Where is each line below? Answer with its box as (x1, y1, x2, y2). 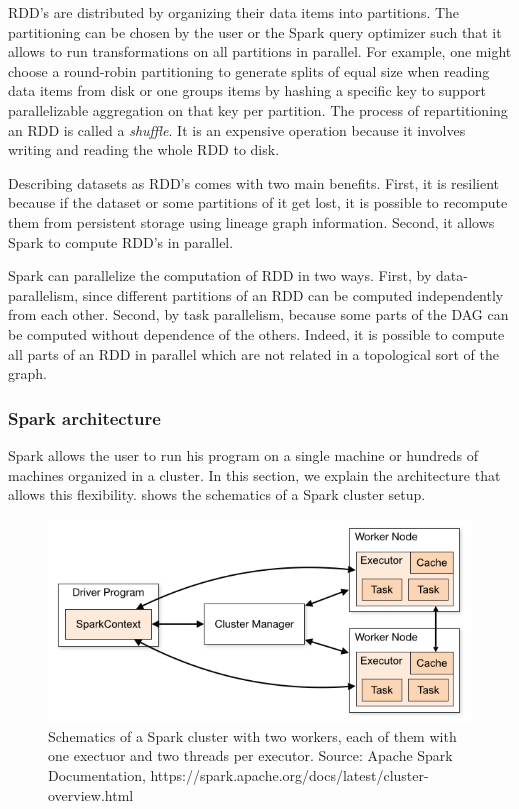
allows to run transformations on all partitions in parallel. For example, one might (8, 41, 512, 62)
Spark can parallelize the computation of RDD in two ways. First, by (8, 265, 432, 286)
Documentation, (48, 764, 146, 785)
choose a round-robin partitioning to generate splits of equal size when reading (8, 60, 490, 81)
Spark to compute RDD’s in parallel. (8, 231, 234, 252)
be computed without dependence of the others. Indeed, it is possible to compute (8, 323, 505, 344)
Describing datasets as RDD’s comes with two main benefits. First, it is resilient (8, 172, 500, 193)
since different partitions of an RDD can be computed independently (82, 284, 504, 305)
